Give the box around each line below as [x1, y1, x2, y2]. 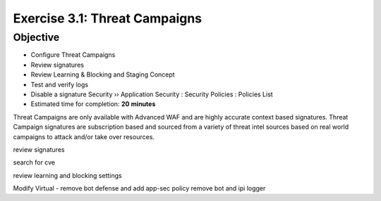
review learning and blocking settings [13, 171, 123, 179]
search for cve [13, 158, 56, 167]
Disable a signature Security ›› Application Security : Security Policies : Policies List [30, 90, 273, 98]
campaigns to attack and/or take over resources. [13, 132, 155, 141]
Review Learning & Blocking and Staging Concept [30, 70, 176, 79]
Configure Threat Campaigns [30, 51, 116, 59]
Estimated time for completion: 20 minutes [30, 100, 156, 108]
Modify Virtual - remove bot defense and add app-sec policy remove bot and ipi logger [13, 184, 266, 193]
